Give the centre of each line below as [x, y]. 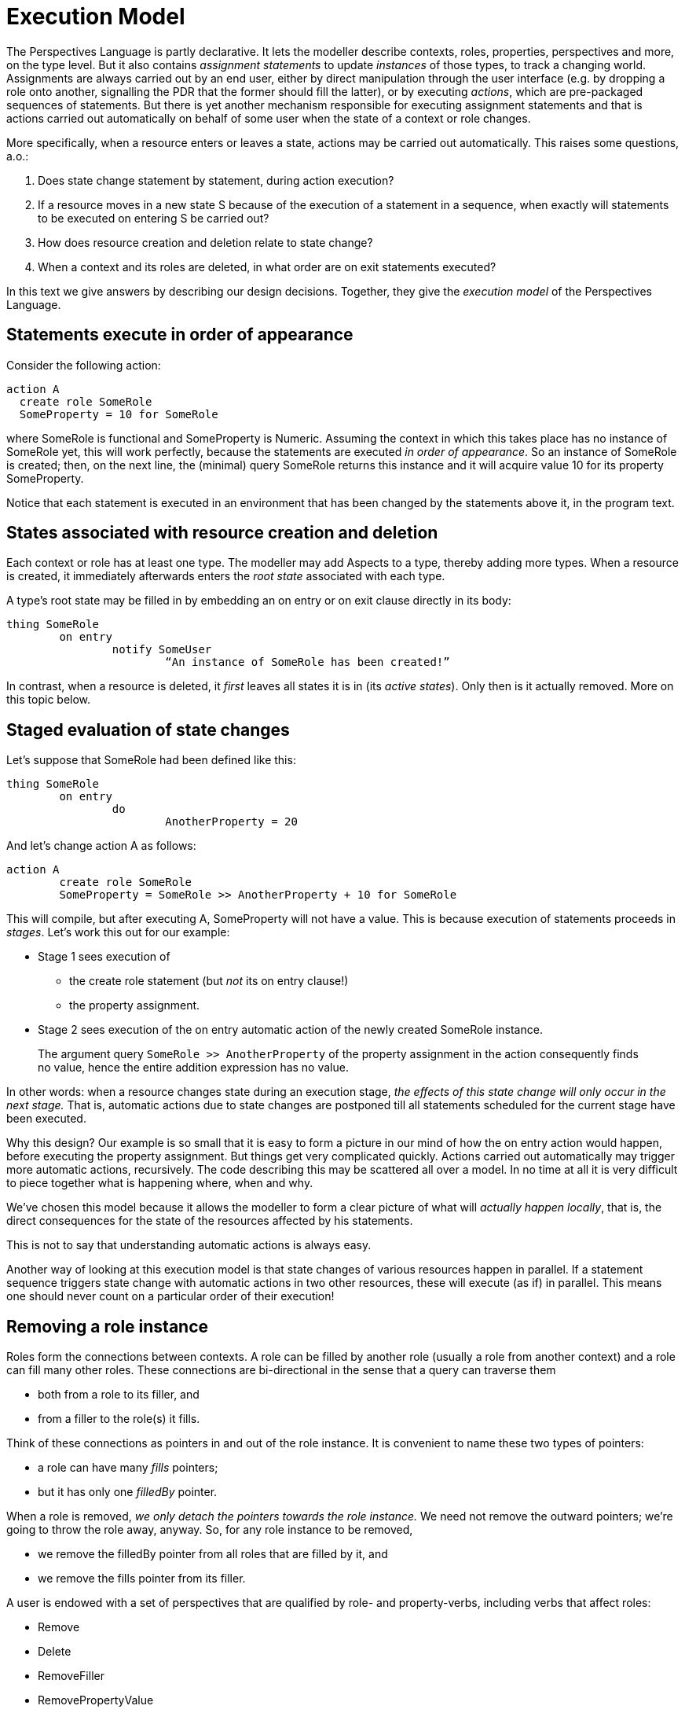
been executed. [46, 1119]
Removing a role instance [108, 1326]
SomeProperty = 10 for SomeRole [119, 414]
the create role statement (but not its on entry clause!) [209, 981]
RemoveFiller [71, 1676]
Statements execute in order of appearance [180, 335]
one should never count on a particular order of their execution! [170, 1296]
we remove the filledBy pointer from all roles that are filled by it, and [213, 1554]
